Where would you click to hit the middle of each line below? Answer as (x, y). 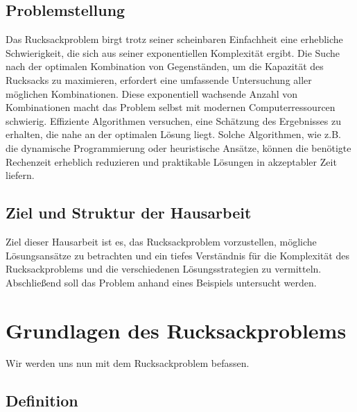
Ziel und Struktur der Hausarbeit (129, 213)
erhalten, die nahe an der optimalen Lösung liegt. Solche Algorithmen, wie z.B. (173, 134)
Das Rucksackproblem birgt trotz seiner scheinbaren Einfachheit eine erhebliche (174, 39)
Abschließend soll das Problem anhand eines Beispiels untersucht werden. (161, 282)
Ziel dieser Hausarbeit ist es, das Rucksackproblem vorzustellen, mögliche (161, 241)
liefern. (20, 175)
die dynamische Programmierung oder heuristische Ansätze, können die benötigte (178, 147)
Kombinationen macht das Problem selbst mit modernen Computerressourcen (171, 107)
